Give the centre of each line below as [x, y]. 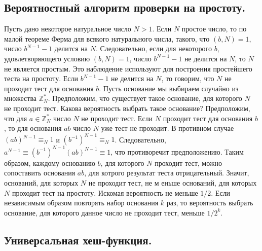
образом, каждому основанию [50, 163]
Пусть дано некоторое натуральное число [68, 29]
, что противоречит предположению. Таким [177, 151]
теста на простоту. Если [41, 78]
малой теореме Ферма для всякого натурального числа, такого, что [107, 38]
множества [21, 98]
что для [16, 118]
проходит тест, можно [189, 163]
